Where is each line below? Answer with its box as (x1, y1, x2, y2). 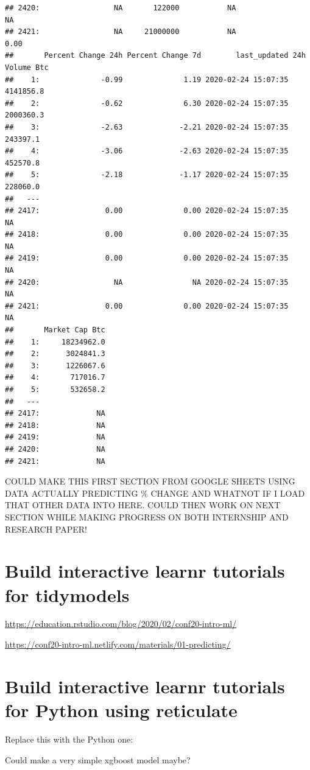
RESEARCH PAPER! (5, 522, 87, 535)
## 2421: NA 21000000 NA (5, 27, 236, 37)
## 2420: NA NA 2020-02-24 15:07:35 (5, 278, 289, 287)
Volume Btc (5, 63, 49, 72)
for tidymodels (5, 582, 130, 607)
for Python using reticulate (5, 698, 238, 722)
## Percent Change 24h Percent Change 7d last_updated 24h (5, 51, 306, 60)
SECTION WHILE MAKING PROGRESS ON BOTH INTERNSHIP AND (5, 510, 289, 523)
